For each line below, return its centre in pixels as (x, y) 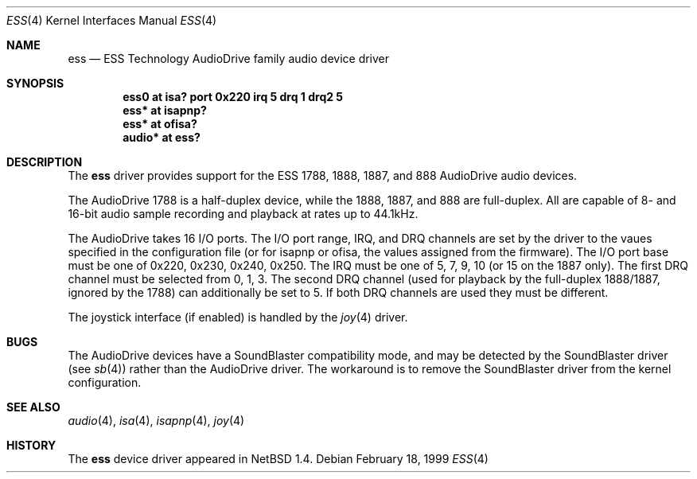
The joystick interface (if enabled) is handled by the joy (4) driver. (238, 317)
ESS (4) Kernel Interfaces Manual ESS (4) (112, 20)
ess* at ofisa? (160, 124)
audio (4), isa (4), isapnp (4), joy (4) (156, 421)
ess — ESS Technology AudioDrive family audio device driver (229, 58)
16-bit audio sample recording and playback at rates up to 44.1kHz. (243, 214)
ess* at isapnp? (165, 110)
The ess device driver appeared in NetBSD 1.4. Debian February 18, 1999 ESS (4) (278, 459)
